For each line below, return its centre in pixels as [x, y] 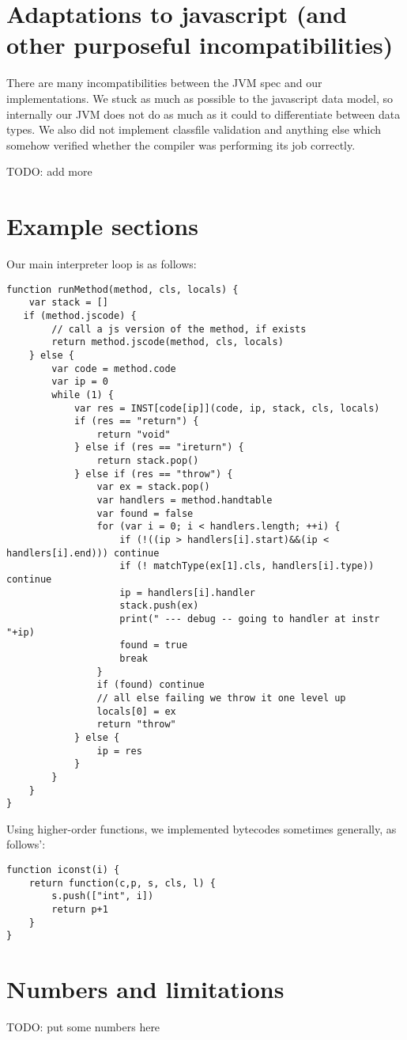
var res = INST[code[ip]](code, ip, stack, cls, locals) [227, 408]
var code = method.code [114, 368]
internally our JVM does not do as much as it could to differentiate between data [203, 114]
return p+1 [80, 909]
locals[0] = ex [136, 711]
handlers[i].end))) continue [83, 553]
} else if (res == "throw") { [153, 474]
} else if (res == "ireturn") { [159, 448]
